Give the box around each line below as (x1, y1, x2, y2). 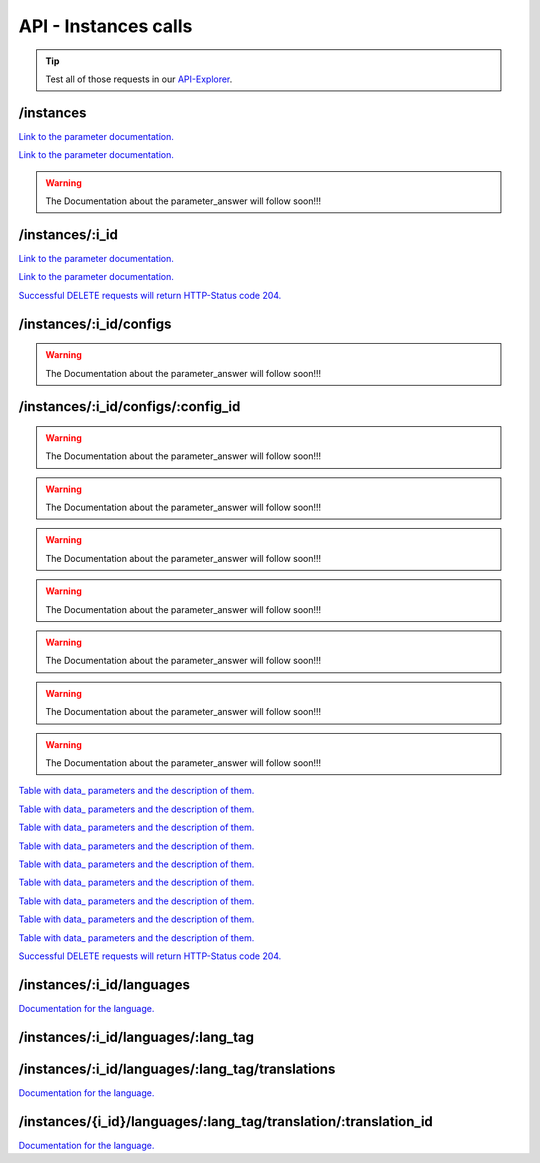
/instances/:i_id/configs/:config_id (18, 398, 241, 415)
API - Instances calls (18, 15, 193, 37)
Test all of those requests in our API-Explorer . (45, 73, 233, 85)
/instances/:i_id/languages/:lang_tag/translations (18, 1060, 336, 1077)
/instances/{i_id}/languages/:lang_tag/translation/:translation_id (18, 1113, 434, 1130)
